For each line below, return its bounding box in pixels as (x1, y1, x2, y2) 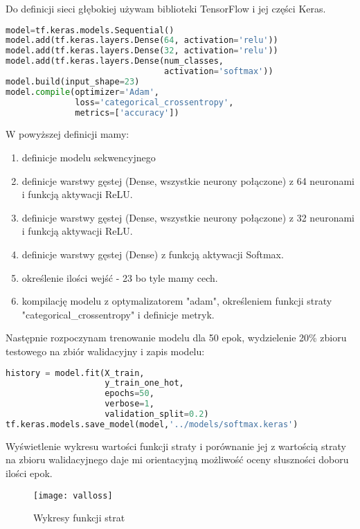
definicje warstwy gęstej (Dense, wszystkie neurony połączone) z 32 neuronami (21, 210, 354, 224)
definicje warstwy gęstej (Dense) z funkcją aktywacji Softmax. (21, 247, 284, 262)
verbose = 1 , (105, 399, 154, 409)
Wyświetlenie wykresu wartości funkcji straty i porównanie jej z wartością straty (6, 438, 346, 453)
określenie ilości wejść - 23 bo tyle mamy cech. (21, 270, 218, 285)
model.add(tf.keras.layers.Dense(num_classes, (6, 56, 224, 66)
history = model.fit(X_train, (6, 368, 145, 378)
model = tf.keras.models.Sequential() (6, 25, 174, 35)
